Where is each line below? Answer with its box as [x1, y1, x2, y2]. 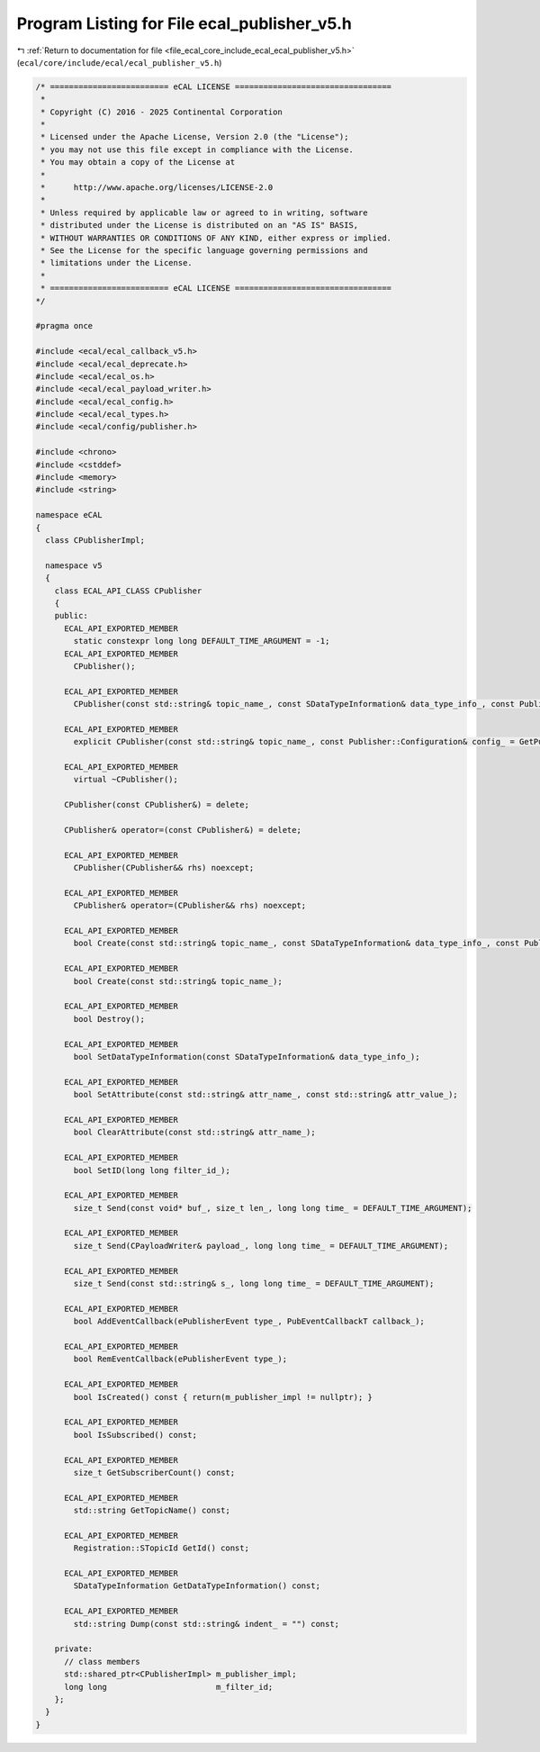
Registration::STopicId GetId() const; [73, 1543, 249, 1553]
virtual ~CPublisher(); [73, 774, 179, 785]
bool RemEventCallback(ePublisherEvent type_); [73, 1354, 288, 1364]
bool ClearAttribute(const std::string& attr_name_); [73, 1127, 316, 1138]
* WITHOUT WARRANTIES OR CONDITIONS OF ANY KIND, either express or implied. [40, 232, 391, 243]
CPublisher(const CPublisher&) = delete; [64, 799, 249, 810]
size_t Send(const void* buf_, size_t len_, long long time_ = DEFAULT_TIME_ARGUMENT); [73, 1203, 472, 1213]
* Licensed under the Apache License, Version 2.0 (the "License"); [40, 131, 349, 142]
